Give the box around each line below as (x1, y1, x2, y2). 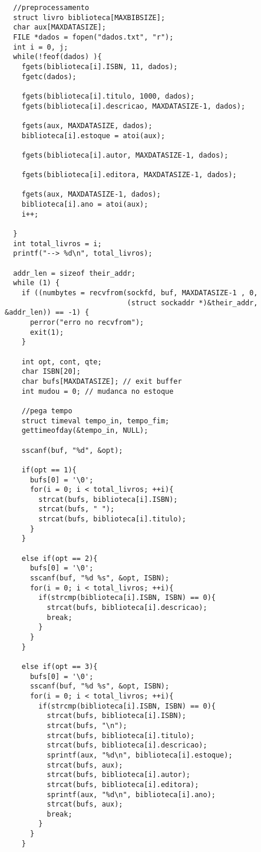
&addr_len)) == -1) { (5, 308, 90, 317)
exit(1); (29, 328, 64, 337)
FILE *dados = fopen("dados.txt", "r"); (13, 32, 174, 41)
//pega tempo (21, 406, 72, 415)
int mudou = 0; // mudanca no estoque (21, 387, 174, 396)
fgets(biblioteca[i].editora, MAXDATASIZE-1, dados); (21, 171, 237, 179)
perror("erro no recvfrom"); (29, 318, 144, 327)
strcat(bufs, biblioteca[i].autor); (47, 771, 190, 779)
